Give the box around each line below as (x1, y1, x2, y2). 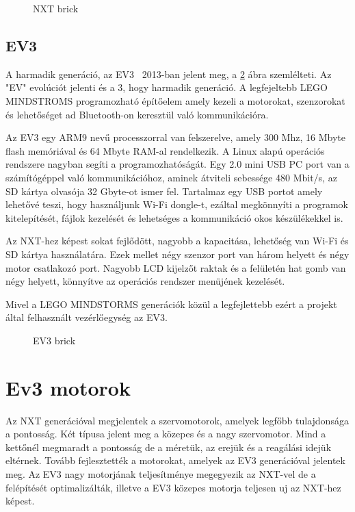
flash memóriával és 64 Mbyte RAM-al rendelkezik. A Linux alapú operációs (5, 143, 325, 157)
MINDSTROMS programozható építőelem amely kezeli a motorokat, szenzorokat (5, 93, 345, 107)
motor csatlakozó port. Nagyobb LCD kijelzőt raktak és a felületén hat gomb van (5, 260, 346, 274)
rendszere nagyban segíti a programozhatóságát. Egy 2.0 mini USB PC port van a (5, 157, 350, 171)
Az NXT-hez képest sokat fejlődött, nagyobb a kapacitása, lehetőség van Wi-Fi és (5, 233, 349, 248)
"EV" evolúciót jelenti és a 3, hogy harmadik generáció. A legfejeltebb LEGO (5, 80, 328, 94)
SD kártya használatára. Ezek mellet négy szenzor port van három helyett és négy (5, 246, 350, 261)
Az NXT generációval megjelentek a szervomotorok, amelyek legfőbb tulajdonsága (5, 413, 349, 427)
